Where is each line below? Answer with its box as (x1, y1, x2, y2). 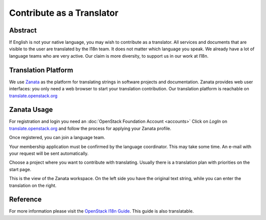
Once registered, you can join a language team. (9, 135, 105, 141)
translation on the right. (9, 183, 57, 188)
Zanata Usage (9, 106, 53, 114)
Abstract (9, 26, 37, 35)
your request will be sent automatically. (9, 150, 89, 156)
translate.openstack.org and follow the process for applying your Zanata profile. (9, 125, 171, 131)
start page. (9, 166, 32, 172)
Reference (9, 195, 42, 204)
